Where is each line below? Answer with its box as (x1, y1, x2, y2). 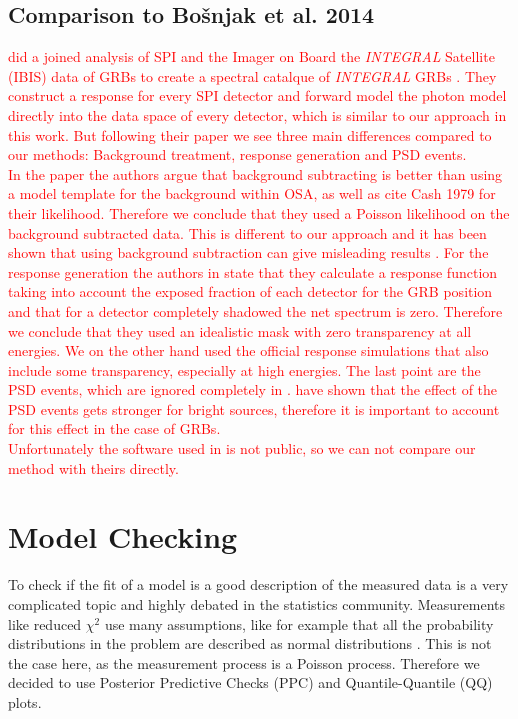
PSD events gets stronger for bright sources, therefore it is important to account (8, 398, 500, 419)
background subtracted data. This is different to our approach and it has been (8, 222, 487, 243)
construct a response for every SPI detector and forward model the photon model (8, 85, 507, 106)
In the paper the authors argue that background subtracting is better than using (8, 163, 503, 184)
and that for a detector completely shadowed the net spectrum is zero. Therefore (8, 300, 503, 321)
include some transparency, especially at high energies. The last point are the (8, 359, 481, 380)
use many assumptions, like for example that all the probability (104, 613, 494, 634)
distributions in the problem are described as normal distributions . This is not (8, 633, 492, 654)
